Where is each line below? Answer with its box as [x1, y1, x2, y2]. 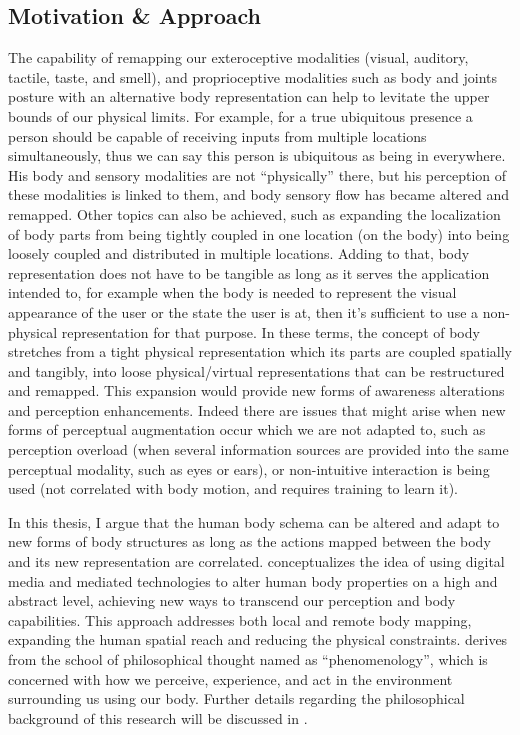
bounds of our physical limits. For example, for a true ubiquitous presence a [8, 105, 473, 126]
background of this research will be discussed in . [8, 707, 308, 728]
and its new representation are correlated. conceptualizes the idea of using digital [8, 551, 505, 572]
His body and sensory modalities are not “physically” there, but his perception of [8, 164, 507, 185]
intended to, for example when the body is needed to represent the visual [8, 282, 457, 303]
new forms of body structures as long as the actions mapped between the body [8, 531, 491, 552]
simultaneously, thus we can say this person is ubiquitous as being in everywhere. [8, 145, 506, 166]
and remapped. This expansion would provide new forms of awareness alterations [8, 380, 505, 401]
